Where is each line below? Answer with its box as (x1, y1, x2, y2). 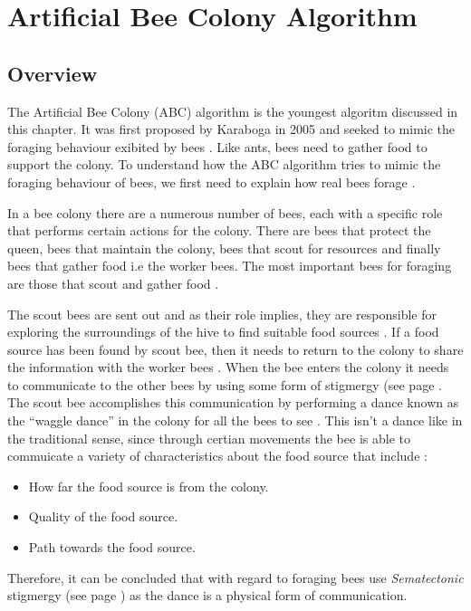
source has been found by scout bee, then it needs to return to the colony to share (7, 339, 464, 358)
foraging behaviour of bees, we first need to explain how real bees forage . (7, 172, 416, 191)
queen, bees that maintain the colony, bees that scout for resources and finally (7, 238, 441, 257)
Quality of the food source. (28, 507, 178, 526)
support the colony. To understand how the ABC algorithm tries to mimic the (7, 155, 441, 174)
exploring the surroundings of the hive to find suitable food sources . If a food (7, 322, 439, 341)
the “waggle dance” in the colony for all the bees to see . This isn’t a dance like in (7, 411, 463, 430)
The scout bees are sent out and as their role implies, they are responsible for (7, 304, 437, 323)
